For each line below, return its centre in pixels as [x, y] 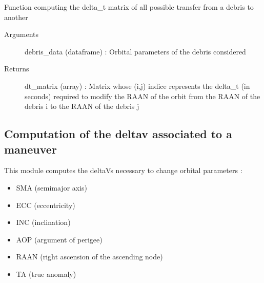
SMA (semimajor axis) [52, 187]
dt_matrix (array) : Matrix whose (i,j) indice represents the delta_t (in [137, 86]
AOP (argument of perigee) [59, 239]
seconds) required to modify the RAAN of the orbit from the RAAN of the [143, 96]
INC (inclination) [43, 222]
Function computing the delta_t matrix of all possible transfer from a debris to [129, 7]
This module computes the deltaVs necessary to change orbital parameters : [123, 170]
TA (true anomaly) [46, 273]
